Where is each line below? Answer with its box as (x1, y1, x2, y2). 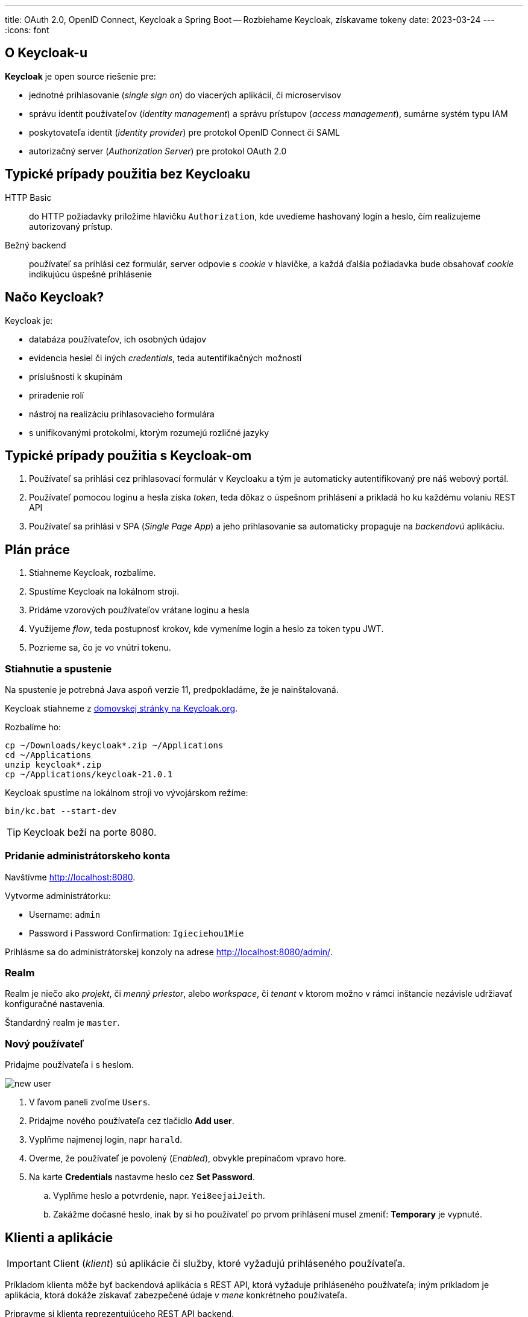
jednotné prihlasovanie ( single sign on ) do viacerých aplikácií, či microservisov (29, 89, 342, 100)
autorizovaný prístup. (29, 221, 113, 232)
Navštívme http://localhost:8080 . (5, 871, 136, 882)
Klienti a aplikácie (5, 1230, 113, 1245)
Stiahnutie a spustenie (5, 662, 112, 675)
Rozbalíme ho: (5, 721, 61, 732)
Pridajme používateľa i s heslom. (5, 1060, 134, 1070)
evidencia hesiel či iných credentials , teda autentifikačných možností (29, 352, 302, 363)
